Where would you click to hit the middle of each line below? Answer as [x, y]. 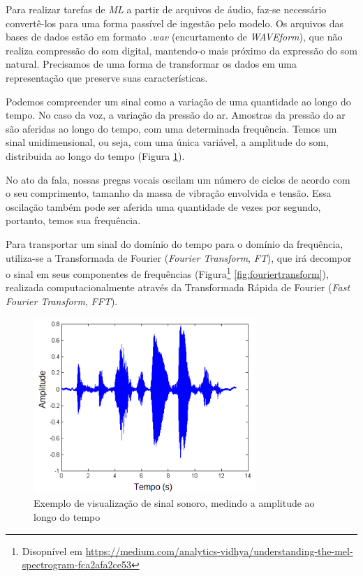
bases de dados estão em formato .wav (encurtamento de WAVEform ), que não [174, 37]
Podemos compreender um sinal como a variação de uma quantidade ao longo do [178, 101]
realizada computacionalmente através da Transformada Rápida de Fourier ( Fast [178, 287]
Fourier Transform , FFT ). [62, 301]
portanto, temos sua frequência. [73, 220]
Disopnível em [52, 551]
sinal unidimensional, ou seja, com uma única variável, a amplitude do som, [167, 142]
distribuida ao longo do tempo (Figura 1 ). [95, 155]
